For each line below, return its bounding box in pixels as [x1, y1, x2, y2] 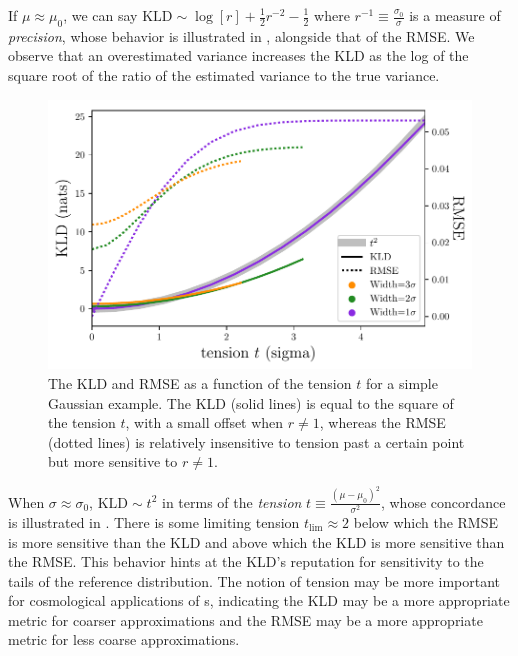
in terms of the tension [162, 491, 302, 512]
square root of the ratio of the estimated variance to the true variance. [8, 64, 440, 85]
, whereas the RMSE [319, 412, 446, 433]
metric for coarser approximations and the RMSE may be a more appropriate [8, 609, 483, 630]
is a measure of [409, 5, 501, 25]
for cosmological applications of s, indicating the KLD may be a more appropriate [8, 590, 510, 611]
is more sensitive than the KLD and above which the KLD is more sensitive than [8, 531, 505, 552]
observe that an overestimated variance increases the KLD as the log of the [8, 45, 469, 66]
